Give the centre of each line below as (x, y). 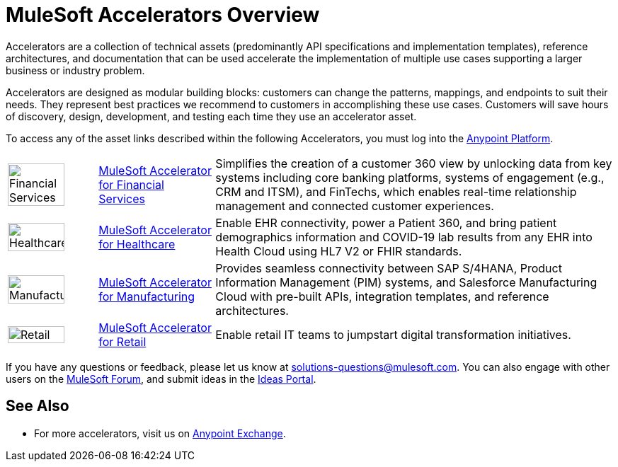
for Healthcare (137, 244)
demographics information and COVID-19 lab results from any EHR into (404, 237)
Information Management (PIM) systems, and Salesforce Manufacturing (406, 282)
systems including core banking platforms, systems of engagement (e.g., (410, 177)
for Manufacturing (147, 296)
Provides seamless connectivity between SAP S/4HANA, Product (389, 268)
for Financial (131, 184)
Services (122, 198)
